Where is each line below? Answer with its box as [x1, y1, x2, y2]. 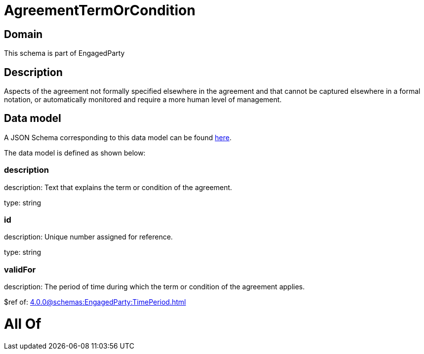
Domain [4, 28, 43, 40]
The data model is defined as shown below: [4, 148, 146, 157]
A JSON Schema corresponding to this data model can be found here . [4, 133, 232, 142]
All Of [4, 315, 42, 332]
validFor [4, 264, 36, 275]
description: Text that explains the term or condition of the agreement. [4, 183, 232, 192]
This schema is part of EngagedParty [4, 49, 125, 58]
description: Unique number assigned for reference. [4, 233, 173, 241]
